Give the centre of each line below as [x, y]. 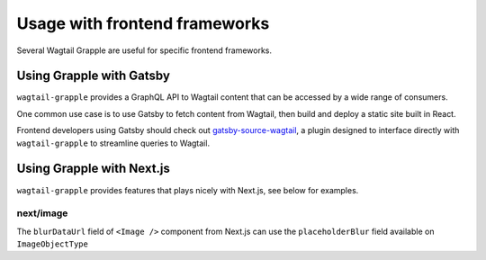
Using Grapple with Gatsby [94, 76]
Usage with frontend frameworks [143, 23]
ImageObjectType [53, 244]
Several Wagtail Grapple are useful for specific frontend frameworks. [144, 50]
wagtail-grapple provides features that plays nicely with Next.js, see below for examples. [188, 190]
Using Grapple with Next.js [94, 169]
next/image [42, 213]
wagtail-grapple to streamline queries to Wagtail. [113, 143]
